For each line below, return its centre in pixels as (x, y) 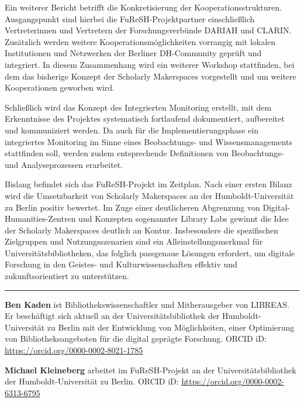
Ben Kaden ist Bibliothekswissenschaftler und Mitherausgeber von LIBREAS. (147, 304)
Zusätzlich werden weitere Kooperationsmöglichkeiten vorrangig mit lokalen (140, 41)
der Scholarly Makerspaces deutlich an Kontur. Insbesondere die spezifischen (142, 230)
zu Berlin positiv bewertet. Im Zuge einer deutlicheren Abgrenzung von (132, 207)
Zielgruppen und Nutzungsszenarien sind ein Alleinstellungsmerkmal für (134, 241)
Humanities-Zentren (40, 219)
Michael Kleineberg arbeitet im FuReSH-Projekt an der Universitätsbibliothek (151, 370)
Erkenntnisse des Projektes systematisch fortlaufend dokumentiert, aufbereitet (145, 118)
